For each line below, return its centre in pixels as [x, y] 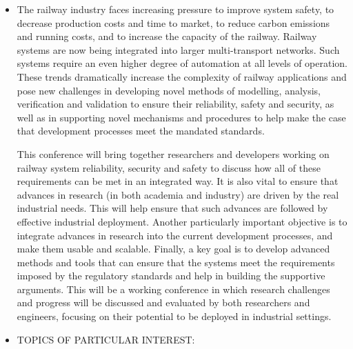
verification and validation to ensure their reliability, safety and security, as [175, 104]
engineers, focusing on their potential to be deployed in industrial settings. [174, 316]
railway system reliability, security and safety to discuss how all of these [169, 167]
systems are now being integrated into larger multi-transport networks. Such [178, 49]
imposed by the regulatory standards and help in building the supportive [171, 276]
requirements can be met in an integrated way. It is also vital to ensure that [178, 181]
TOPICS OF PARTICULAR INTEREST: [106, 339]
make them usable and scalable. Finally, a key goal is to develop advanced [173, 249]
